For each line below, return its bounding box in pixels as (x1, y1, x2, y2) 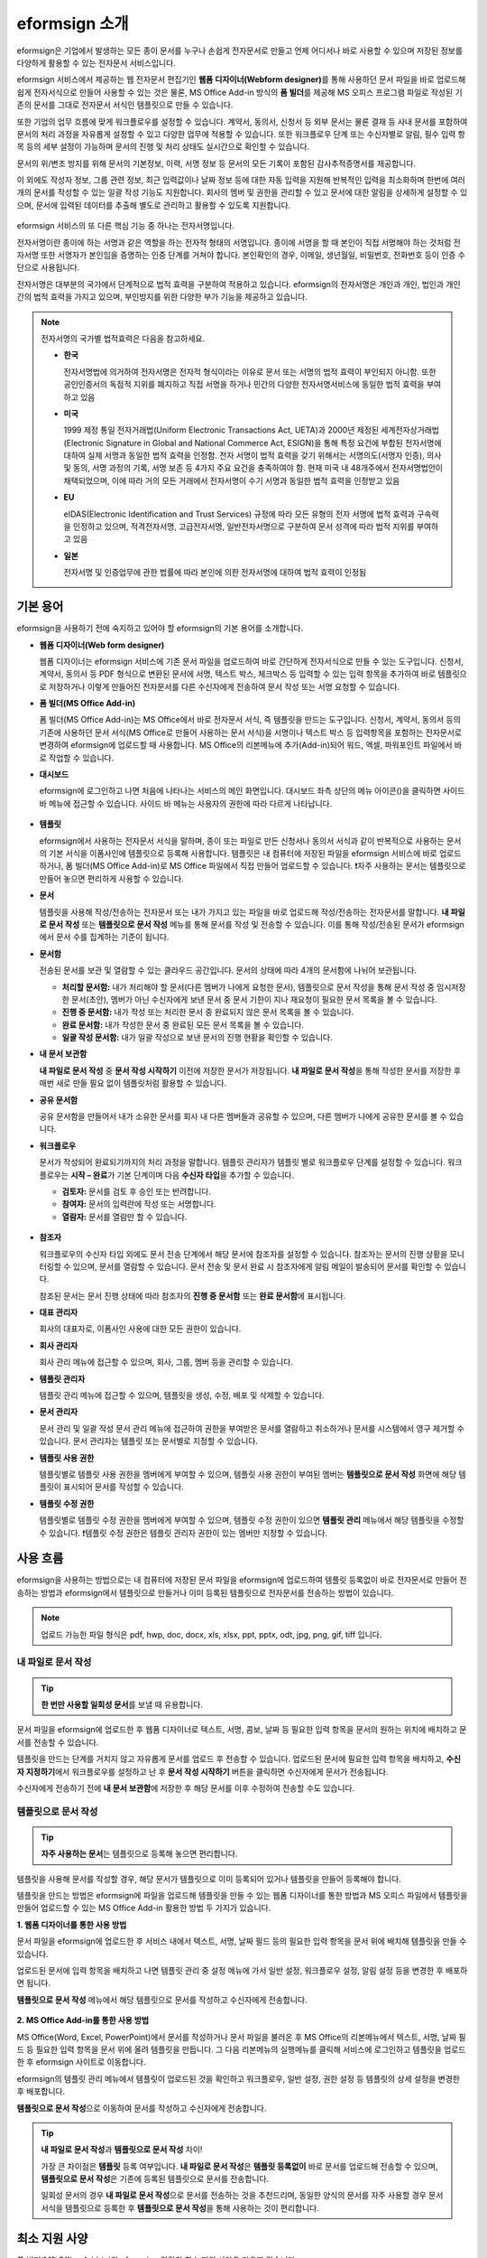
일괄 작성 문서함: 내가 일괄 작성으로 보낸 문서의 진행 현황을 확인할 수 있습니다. (61, 1032, 333, 1043)
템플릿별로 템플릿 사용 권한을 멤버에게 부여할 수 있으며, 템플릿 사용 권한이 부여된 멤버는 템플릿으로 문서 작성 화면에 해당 (39, 1469, 457, 1479)
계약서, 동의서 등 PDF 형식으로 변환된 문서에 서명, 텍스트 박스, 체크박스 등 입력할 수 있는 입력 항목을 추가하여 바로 (39, 668, 436, 679)
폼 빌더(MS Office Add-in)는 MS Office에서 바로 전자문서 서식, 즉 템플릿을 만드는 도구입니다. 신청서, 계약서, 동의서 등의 (39, 714, 462, 725)
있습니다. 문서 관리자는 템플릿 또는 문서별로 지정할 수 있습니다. (39, 1436, 259, 1447)
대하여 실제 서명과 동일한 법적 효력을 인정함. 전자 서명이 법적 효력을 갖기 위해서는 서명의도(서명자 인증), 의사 (63, 450, 442, 461)
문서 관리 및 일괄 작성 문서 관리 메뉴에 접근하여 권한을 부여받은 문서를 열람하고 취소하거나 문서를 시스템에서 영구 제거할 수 (39, 1423, 464, 1433)
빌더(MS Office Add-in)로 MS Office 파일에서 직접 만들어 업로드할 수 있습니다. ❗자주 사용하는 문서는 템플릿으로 (75, 861, 466, 872)
